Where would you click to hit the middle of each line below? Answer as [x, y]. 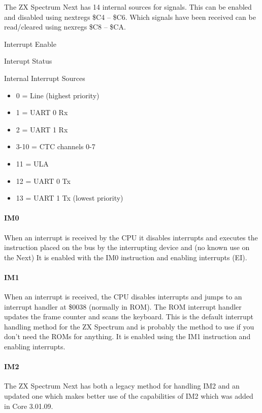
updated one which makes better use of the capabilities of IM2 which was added [129, 396]
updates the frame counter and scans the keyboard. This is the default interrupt [129, 316]
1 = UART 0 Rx [42, 112]
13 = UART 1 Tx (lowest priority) [70, 198]
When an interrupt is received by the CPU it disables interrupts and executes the [131, 237]
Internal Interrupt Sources [45, 78]
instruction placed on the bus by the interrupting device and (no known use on [127, 247]
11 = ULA [32, 163]
